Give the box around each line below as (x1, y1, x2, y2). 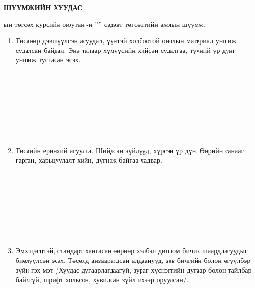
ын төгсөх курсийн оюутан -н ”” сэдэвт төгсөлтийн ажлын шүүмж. (4, 19, 205, 29)
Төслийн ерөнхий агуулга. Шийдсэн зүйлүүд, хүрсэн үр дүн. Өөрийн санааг (15, 145, 244, 156)
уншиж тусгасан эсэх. (15, 54, 81, 65)
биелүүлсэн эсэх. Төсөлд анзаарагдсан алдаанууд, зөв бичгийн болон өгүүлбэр (15, 255, 251, 265)
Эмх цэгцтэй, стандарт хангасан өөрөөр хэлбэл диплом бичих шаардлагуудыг (15, 245, 248, 256)
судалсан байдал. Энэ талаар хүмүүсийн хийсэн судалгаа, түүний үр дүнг (15, 45, 236, 55)
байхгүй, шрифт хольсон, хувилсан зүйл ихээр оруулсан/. (15, 274, 189, 285)
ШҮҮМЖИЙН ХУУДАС (4, 2, 83, 12)
